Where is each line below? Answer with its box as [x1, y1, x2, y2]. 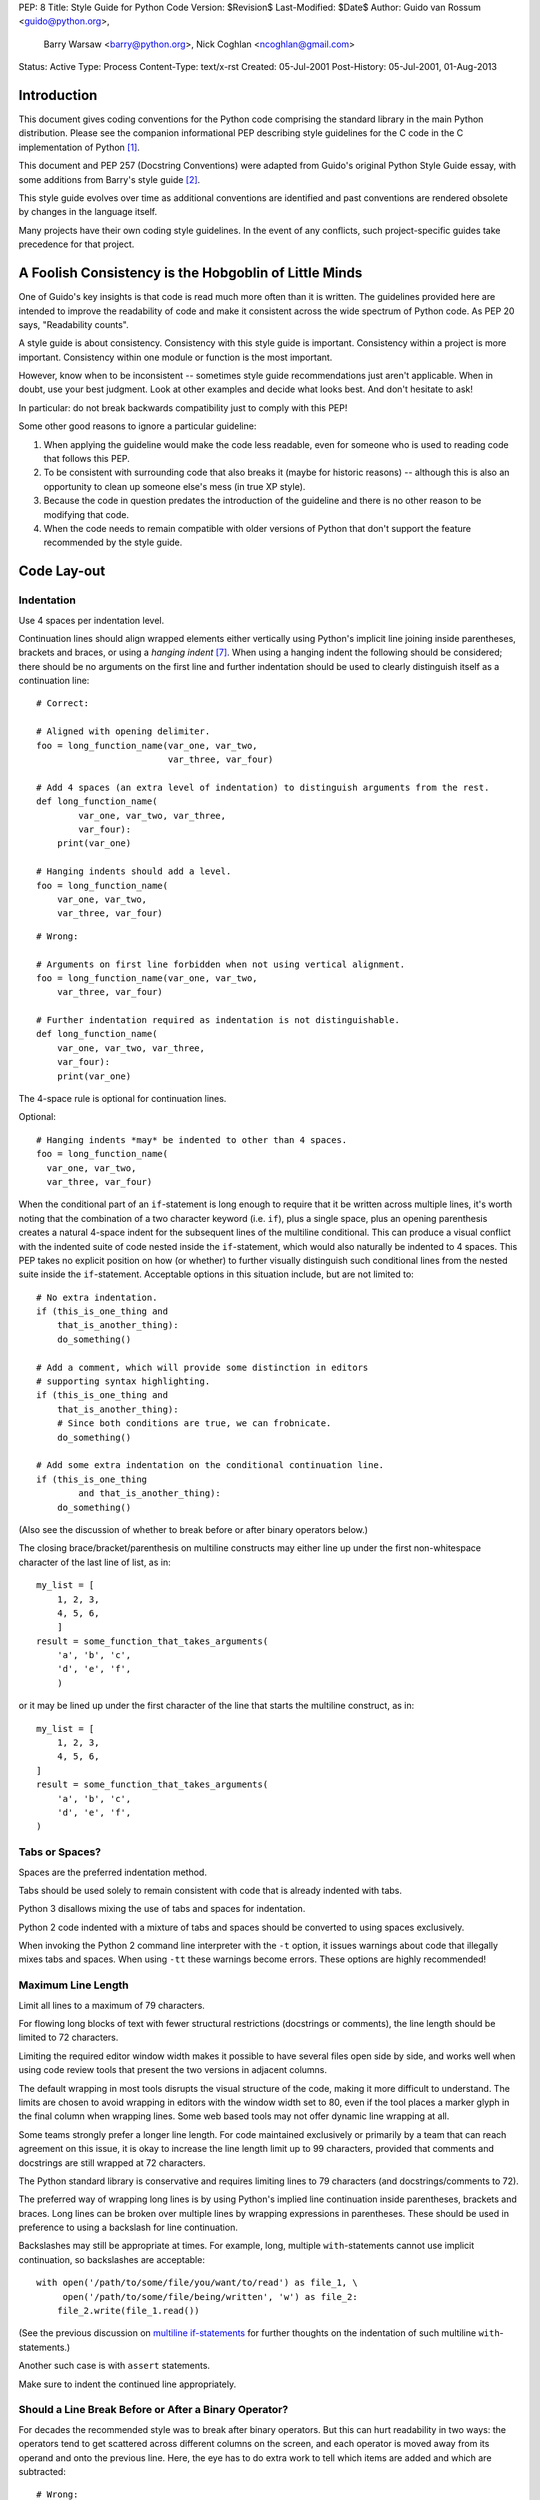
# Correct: [36, 698, 90, 709]
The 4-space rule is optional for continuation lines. [18, 1093, 227, 1105]
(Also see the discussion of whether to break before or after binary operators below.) [18, 1523, 369, 1535]
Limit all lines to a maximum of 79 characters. [18, 1999, 205, 2011]
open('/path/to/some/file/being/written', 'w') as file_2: [62, 2291, 359, 2302]
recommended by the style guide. [43, 536, 183, 549]
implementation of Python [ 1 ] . [18, 141, 140, 153]
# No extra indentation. [36, 1291, 158, 1303]
